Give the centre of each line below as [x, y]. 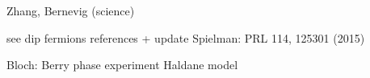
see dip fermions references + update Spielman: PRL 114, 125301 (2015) [186, 37]
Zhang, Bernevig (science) [71, 10]
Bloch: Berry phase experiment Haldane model [122, 65]
